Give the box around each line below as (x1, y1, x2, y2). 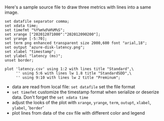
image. (4, 9, 19, 15)
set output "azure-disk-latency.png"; (4, 45, 85, 50)
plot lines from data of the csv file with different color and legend (11, 110, 145, 116)
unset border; (4, 58, 34, 63)
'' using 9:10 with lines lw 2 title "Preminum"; (15, 75, 121, 80)
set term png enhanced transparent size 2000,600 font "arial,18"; (4, 40, 148, 45)
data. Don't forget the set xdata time (11, 94, 88, 100)
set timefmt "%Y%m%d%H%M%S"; (4, 28, 65, 33)
